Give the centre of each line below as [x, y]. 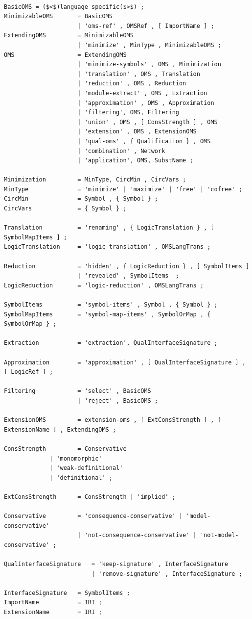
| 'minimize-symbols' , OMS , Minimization [149, 64]
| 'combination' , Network [121, 151]
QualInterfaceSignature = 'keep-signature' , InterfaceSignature [116, 564]
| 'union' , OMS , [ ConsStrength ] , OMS [148, 122]
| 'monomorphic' [76, 458]
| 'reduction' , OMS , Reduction [132, 84]
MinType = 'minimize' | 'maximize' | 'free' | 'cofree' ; [123, 189]
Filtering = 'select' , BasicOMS [78, 391]
